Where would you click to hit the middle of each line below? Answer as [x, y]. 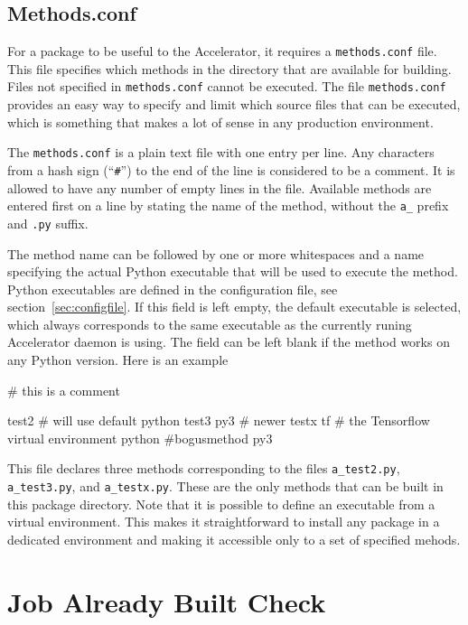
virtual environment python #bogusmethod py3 [140, 438]
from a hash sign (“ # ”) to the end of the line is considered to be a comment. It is [231, 169]
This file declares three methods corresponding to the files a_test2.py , [204, 468]
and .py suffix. [48, 223]
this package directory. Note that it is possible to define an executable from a [221, 504]
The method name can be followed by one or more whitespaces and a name [216, 253]
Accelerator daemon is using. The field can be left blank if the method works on [229, 342]
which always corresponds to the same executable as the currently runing [210, 324]
